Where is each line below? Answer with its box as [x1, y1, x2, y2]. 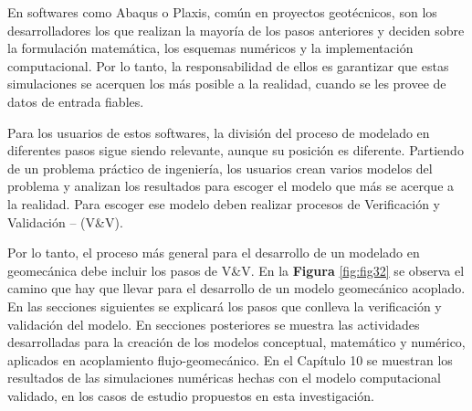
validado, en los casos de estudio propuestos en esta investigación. [7, 385, 374, 405]
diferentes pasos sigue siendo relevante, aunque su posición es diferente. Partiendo [7, 141, 464, 160]
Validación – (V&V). [7, 212, 123, 231]
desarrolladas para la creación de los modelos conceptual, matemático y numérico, [7, 332, 466, 352]
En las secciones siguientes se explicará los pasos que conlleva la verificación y [7, 296, 442, 315]
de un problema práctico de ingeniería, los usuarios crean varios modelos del [7, 158, 433, 177]
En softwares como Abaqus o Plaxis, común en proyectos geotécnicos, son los [7, 3, 437, 21]
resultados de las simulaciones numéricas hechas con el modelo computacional [7, 368, 442, 387]
